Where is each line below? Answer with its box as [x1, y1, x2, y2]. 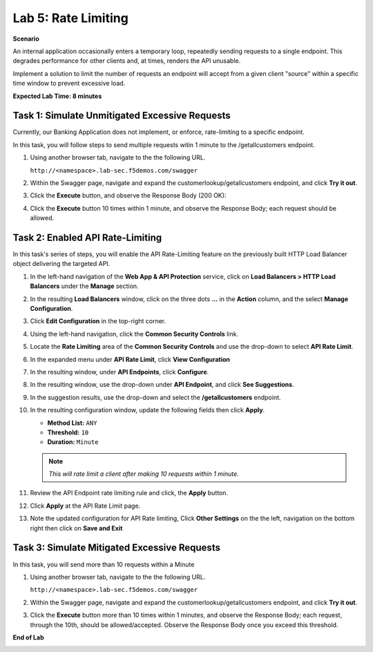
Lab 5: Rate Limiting [12, 10, 129, 26]
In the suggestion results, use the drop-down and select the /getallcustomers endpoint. [30, 393, 281, 401]
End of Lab [12, 633, 44, 642]
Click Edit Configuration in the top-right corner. [30, 317, 166, 325]
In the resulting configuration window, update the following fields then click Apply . [30, 406, 265, 414]
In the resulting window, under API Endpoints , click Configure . [30, 367, 209, 376]
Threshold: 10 [47, 428, 89, 437]
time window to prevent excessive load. [12, 79, 126, 88]
